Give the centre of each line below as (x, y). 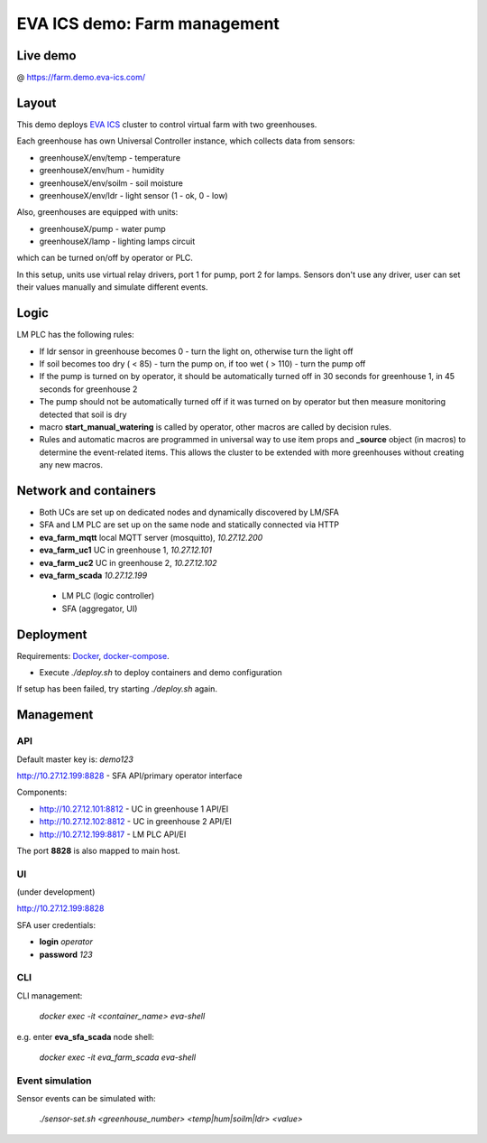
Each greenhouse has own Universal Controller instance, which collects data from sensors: (186, 141)
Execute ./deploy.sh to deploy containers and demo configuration (161, 673)
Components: (42, 792)
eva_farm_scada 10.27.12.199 (93, 575)
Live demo (46, 56)
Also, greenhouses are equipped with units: (97, 212)
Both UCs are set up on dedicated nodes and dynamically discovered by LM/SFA (189, 512)
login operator (66, 942)
